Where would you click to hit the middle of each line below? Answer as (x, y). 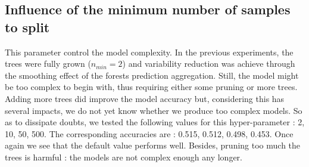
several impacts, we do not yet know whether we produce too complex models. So (154, 110)
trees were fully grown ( (48, 64)
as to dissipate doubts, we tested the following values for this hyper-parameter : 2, (155, 122)
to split (27, 27)
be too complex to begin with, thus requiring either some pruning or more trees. (151, 87)
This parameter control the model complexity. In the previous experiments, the (149, 52)
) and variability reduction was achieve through (209, 64)
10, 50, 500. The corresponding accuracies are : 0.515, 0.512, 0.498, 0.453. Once (149, 133)
